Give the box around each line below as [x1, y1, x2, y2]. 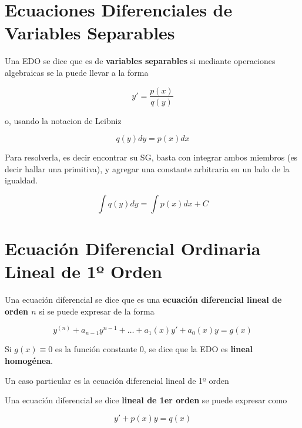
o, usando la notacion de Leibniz [5, 114, 122, 126]
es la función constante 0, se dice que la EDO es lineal [55, 343, 253, 355]
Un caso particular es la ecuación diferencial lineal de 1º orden [5, 374, 229, 386]
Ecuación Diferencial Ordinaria [5, 236, 261, 260]
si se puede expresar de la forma [39, 305, 155, 317]
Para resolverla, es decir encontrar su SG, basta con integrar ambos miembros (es [5, 151, 298, 163]
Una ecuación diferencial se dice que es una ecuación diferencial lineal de [5, 293, 282, 306]
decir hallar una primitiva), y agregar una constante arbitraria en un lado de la [5, 162, 290, 175]
